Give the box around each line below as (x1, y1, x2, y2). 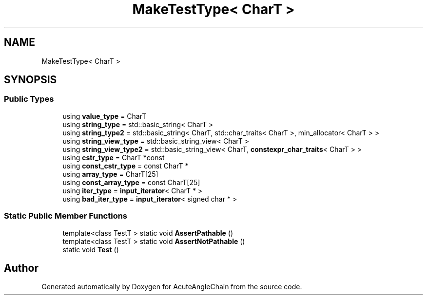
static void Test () (62, 245, 119, 254)
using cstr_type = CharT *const (62, 153, 165, 162)
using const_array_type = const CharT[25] (62, 178, 200, 187)
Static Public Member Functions (4, 211, 128, 221)
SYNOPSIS (4, 74, 57, 86)
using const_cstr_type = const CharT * (62, 161, 189, 170)
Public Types (4, 94, 54, 104)
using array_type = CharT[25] (62, 169, 158, 178)
